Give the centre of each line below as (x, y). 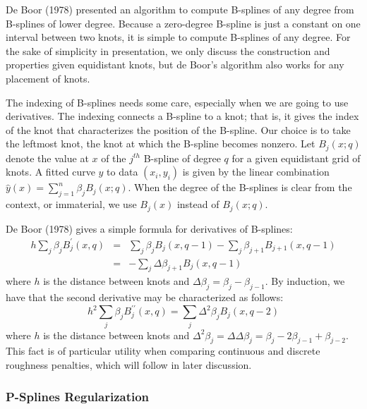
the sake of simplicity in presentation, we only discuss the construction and (168, 50)
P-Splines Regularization (78, 396)
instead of (198, 204)
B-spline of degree (182, 158)
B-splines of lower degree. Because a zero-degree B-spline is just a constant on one (183, 23)
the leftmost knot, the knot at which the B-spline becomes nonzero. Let (161, 144)
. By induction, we (305, 281)
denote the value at (47, 158)
